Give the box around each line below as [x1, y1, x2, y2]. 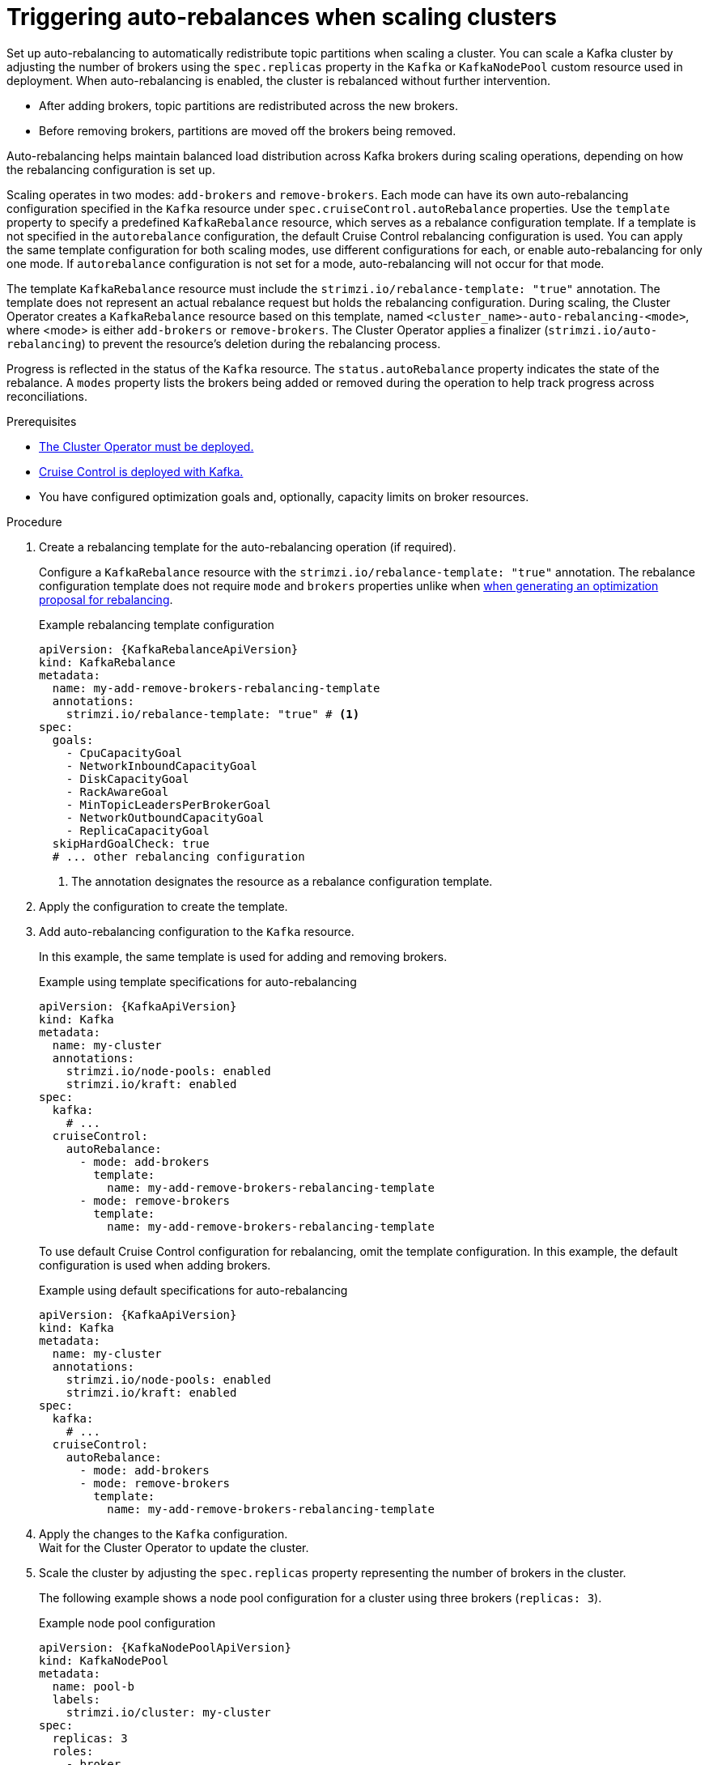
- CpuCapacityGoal [66, 746, 183, 759]
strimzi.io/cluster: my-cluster [66, 1705, 271, 1719]
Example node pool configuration [39, 1615, 216, 1630]
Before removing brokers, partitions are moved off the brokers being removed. [39, 123, 456, 138]
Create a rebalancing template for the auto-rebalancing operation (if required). [39, 539, 456, 554]
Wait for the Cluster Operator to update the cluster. [39, 1540, 309, 1554]
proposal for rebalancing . [39, 592, 173, 606]
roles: [52, 1744, 94, 1758]
